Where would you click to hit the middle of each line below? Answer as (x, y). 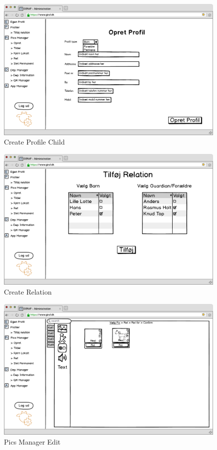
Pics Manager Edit (32, 441)
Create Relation (28, 291)
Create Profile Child (35, 142)
